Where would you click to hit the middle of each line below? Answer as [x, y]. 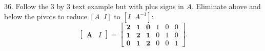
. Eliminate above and [226, 6]
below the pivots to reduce [46, 16]
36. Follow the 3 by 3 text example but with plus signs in [94, 6]
